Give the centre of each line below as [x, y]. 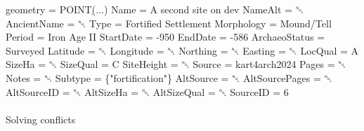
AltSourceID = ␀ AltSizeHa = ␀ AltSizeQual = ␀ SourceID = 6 [147, 91]
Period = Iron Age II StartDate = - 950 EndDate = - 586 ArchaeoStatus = [165, 37]
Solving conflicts [41, 119]
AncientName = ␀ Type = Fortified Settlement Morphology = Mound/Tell [169, 23]
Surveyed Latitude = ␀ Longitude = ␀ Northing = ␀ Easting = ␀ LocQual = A [182, 50]
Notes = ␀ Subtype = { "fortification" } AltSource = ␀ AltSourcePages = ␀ [169, 77]
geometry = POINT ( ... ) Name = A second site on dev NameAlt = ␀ [155, 9]
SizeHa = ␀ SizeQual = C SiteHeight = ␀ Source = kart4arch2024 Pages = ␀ [176, 64]
